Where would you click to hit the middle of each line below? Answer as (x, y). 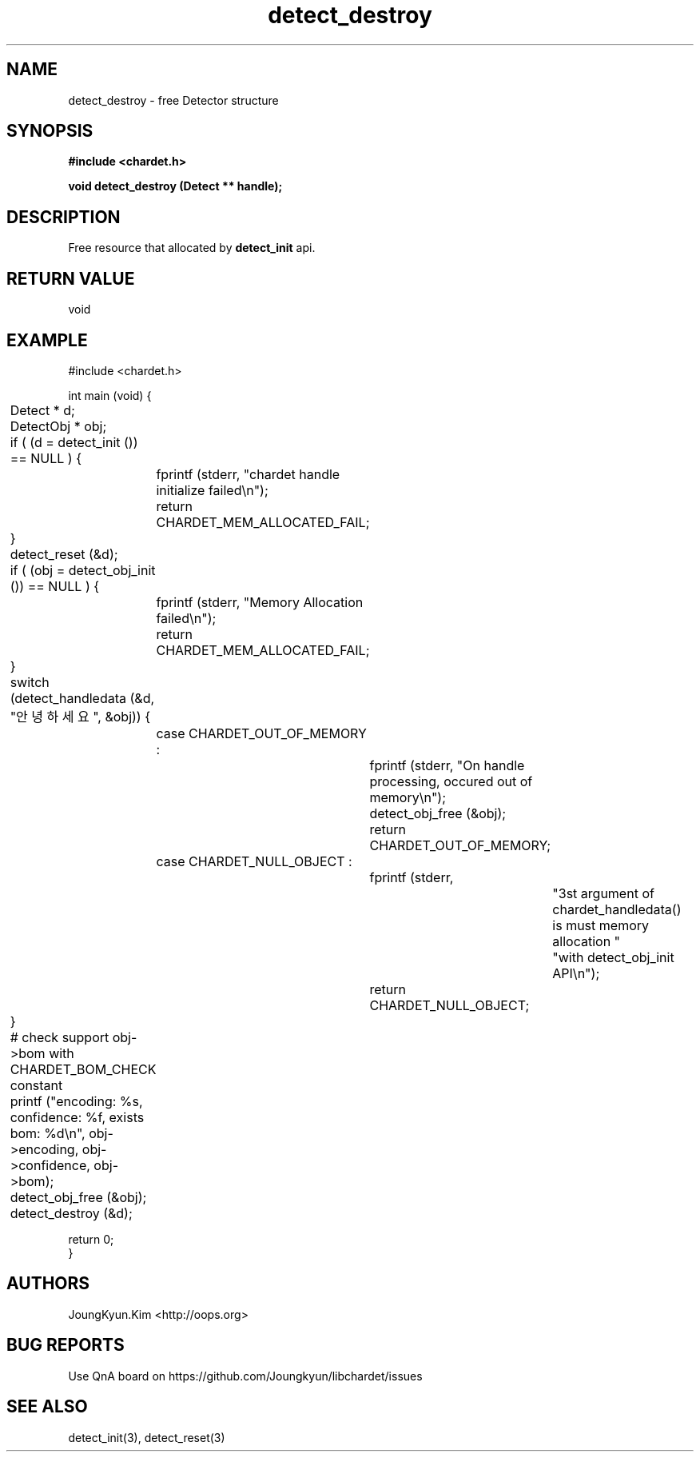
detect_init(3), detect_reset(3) (147, 1437)
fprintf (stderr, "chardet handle (248, 474)
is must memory (601, 925)
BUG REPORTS (66, 1345)
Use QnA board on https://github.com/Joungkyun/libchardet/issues (245, 1376)
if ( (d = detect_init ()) (74, 442)
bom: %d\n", (48, 1133)
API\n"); (576, 973)
